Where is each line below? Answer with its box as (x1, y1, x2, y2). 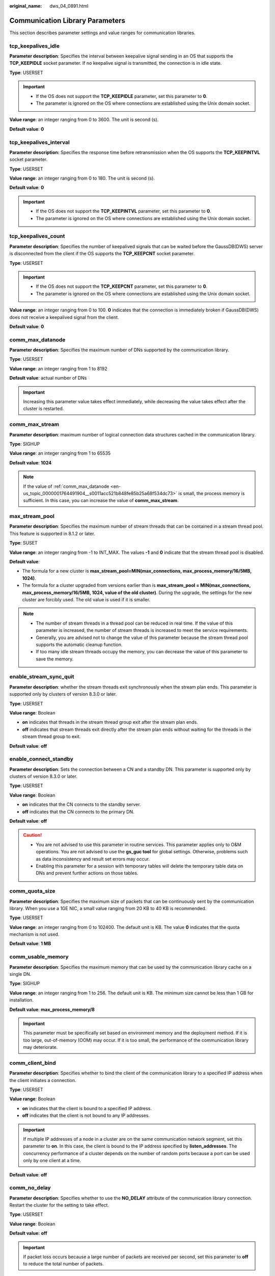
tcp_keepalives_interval (9, 138, 70, 145)
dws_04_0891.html (49, 3, 89, 9)
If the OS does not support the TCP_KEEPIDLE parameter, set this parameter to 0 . (36, 93, 208, 99)
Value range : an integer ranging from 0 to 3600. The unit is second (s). (9, 116, 159, 122)
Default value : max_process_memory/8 (9, 1006, 95, 1013)
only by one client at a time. (23, 1158, 81, 1164)
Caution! (23, 832, 42, 838)
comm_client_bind (9, 1059, 56, 1066)
